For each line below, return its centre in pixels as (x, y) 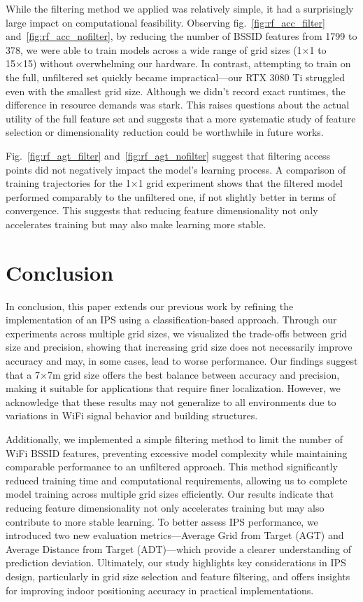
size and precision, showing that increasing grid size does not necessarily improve (179, 347)
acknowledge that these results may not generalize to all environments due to (171, 401)
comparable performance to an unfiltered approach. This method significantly (172, 467)
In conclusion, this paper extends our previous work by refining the (150, 306)
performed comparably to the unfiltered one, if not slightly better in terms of (171, 196)
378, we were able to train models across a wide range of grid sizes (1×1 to (166, 49)
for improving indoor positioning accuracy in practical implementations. (160, 590)
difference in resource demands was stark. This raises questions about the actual (178, 105)
